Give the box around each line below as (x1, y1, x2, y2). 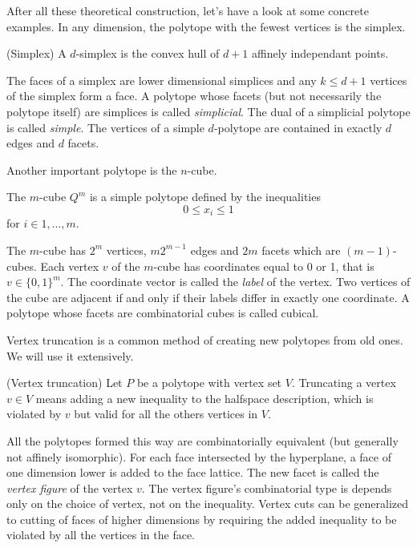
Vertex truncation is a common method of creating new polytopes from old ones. (6, 331, 403, 348)
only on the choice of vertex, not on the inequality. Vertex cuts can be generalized (6, 495, 409, 512)
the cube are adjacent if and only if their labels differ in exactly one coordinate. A (6, 288, 410, 305)
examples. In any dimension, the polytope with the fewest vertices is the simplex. (6, 18, 406, 34)
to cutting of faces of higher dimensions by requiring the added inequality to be (6, 510, 397, 527)
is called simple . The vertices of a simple (6, 119, 204, 135)
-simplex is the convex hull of (75, 45, 220, 62)
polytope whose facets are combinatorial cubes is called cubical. (6, 304, 319, 321)
